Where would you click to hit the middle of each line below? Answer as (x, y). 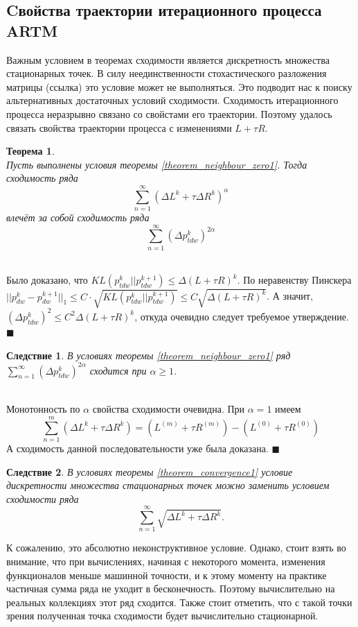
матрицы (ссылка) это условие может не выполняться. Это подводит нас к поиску (179, 86)
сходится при (118, 370)
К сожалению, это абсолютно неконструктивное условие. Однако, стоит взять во (176, 548)
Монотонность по (43, 409)
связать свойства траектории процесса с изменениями (119, 127)
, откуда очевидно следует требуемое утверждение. (242, 316)
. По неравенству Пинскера (294, 280)
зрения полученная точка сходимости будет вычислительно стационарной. (162, 616)
